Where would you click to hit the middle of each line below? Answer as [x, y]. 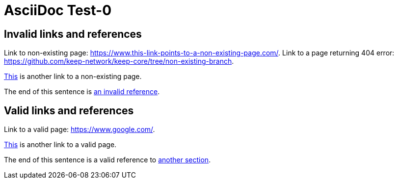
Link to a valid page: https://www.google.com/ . [80, 130]
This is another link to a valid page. [60, 145]
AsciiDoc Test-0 [58, 10]
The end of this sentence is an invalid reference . [82, 92]
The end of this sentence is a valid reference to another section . [107, 160]
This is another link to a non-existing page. [73, 77]
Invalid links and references [73, 34]
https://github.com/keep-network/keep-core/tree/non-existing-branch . [119, 61]
